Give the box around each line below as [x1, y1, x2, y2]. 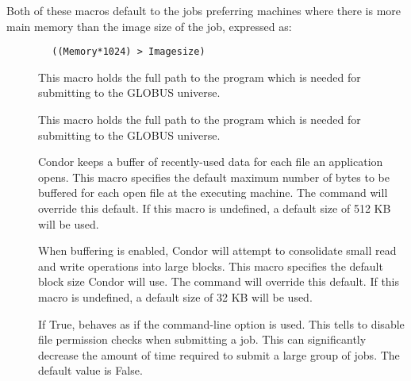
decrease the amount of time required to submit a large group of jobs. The [38, 346, 400, 363]
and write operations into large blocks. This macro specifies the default [38, 257, 383, 274]
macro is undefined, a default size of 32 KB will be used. [38, 288, 313, 305]
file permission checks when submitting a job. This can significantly [38, 331, 367, 348]
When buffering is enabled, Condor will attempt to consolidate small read [38, 242, 397, 259]
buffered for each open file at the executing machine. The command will [38, 184, 388, 201]
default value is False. [38, 362, 143, 379]
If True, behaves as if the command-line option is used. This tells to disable [38, 315, 405, 332]
